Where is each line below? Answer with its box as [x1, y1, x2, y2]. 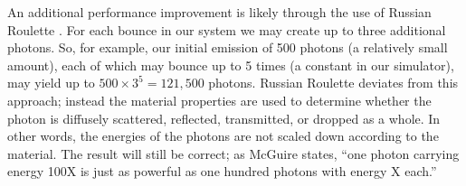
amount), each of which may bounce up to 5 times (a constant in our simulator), [7, 55, 454, 74]
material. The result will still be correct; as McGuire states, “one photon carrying [7, 144, 460, 163]
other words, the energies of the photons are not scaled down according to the [7, 126, 439, 145]
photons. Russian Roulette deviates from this [208, 73, 459, 92]
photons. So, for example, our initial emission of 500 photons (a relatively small [7, 38, 448, 57]
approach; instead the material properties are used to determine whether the [7, 90, 432, 109]
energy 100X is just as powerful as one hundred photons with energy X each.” [7, 162, 437, 181]
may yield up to [7, 73, 95, 92]
